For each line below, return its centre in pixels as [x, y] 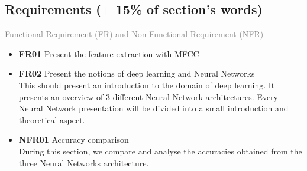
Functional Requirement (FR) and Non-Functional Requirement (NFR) [134, 34]
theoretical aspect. [52, 119]
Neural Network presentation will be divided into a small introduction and [153, 108]
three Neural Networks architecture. [84, 162]
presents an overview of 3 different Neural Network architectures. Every [148, 96]
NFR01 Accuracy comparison [74, 139]
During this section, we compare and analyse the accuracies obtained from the [160, 151]
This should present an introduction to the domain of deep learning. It [147, 85]
